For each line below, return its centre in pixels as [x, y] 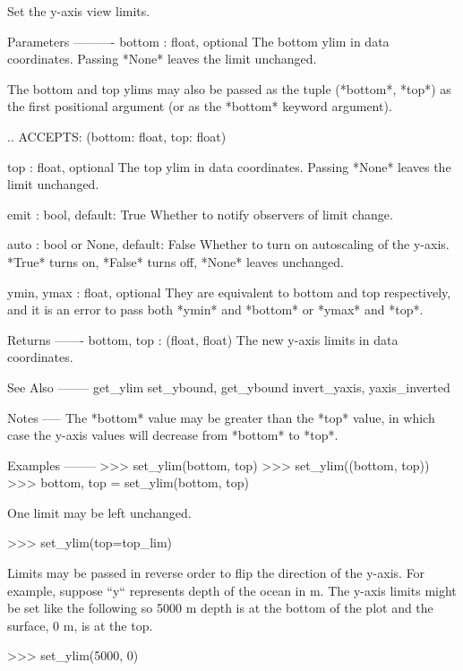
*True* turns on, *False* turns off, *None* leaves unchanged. [176, 261]
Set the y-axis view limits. [79, 11]
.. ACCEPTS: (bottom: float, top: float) [117, 136]
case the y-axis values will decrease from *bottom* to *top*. [173, 435]
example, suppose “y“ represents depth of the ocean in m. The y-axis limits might [232, 590]
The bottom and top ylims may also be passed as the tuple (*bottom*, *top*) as [229, 88]
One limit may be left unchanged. [99, 512]
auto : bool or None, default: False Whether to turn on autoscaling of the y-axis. [228, 244]
